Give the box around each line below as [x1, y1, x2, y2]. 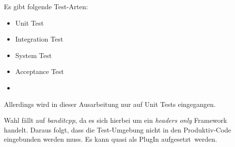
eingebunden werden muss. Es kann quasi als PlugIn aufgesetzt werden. [4, 134, 217, 144]
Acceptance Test [15, 66, 64, 76]
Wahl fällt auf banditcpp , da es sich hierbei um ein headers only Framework [4, 115, 227, 125]
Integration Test [15, 34, 63, 44]
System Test [15, 50, 52, 60]
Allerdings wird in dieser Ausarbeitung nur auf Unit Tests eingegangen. [4, 99, 216, 109]
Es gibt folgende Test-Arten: [4, 1, 88, 11]
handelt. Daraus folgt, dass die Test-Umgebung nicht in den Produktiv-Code [4, 124, 232, 134]
